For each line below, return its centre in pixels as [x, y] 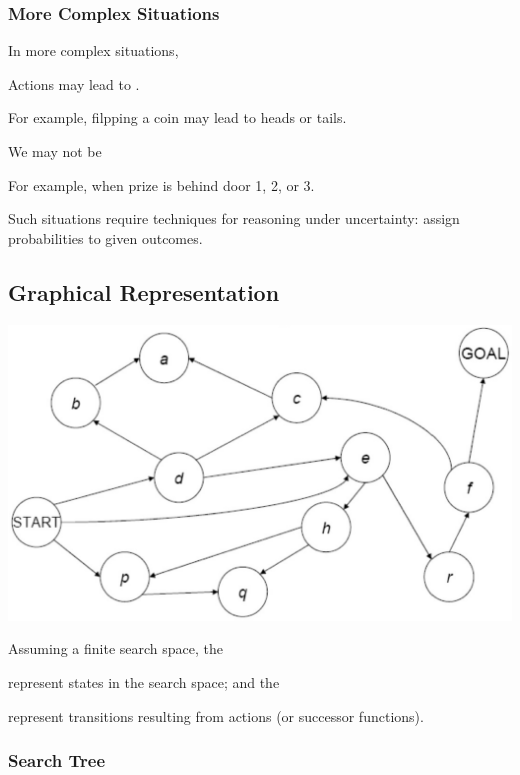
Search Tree [57, 760]
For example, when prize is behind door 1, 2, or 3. [161, 184]
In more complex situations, [93, 50]
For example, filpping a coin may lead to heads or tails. [177, 117]
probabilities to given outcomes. [105, 237]
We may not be [55, 151]
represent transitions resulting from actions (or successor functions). [216, 715]
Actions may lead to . [74, 83]
